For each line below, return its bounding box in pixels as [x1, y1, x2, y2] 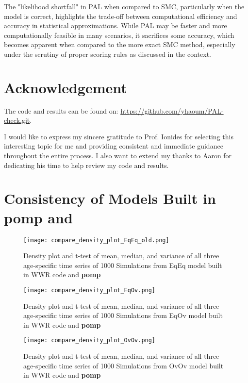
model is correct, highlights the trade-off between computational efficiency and [4, 11, 237, 21]
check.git [4, 115, 30, 125]
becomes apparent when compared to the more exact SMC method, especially [4, 39, 235, 50]
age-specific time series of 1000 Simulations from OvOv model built [23, 360, 224, 370]
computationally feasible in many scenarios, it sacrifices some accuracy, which [4, 30, 234, 40]
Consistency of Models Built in [4, 188, 216, 208]
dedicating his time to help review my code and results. [4, 160, 169, 170]
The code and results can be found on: [4, 105, 118, 116]
